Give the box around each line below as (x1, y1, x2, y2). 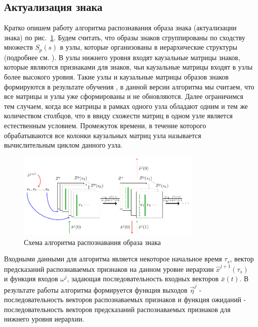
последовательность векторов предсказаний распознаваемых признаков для (4, 304, 231, 314)
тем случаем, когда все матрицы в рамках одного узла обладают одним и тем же (4, 100, 248, 111)
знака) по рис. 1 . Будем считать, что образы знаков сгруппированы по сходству (4, 32, 246, 42)
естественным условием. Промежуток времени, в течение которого (4, 120, 206, 130)
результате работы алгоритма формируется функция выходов (4, 284, 187, 295)
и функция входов (4, 273, 58, 284)
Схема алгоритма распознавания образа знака (24, 237, 161, 247)
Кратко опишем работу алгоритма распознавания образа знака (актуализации (4, 22, 237, 33)
